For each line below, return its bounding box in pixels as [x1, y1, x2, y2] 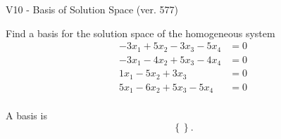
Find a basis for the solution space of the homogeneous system [6, 25, 275, 40]
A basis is [6, 108, 47, 123]
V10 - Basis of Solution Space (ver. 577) [6, 2, 178, 16]
